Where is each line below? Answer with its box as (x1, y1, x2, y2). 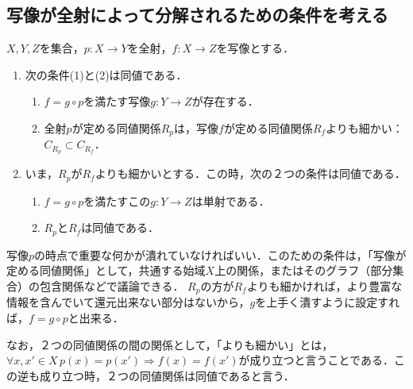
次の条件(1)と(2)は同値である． (25, 66, 187, 83)
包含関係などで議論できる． (39, 277, 184, 294)
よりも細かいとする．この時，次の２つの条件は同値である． (95, 165, 406, 182)
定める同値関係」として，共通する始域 (6, 262, 206, 279)
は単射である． (191, 192, 270, 209)
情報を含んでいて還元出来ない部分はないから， (6, 294, 250, 310)
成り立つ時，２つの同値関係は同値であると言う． (39, 367, 295, 383)
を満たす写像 (83, 93, 151, 110)
